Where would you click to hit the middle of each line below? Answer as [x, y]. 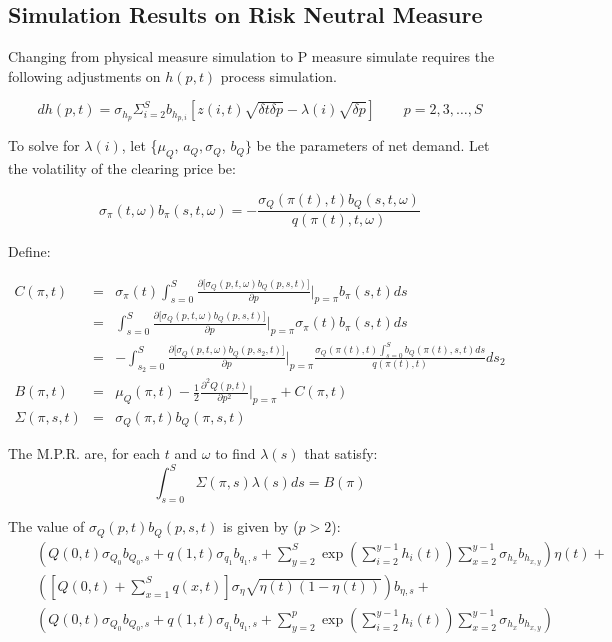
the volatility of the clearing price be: [122, 168]
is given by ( [261, 526]
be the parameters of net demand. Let [373, 145]
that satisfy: [341, 453]
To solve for [44, 145]
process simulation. [278, 75]
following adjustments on [84, 75]
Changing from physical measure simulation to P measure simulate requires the [251, 56]
